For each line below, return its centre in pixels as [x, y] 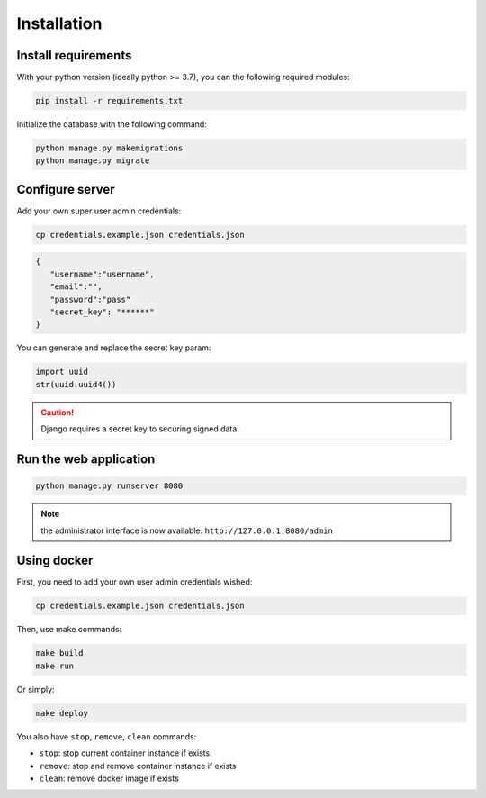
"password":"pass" [90, 299]
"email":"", [76, 287]
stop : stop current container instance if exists [125, 753]
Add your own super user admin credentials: [99, 211]
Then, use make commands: [69, 630]
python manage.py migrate [93, 161]
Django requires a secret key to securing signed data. [140, 429]
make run [55, 666]
